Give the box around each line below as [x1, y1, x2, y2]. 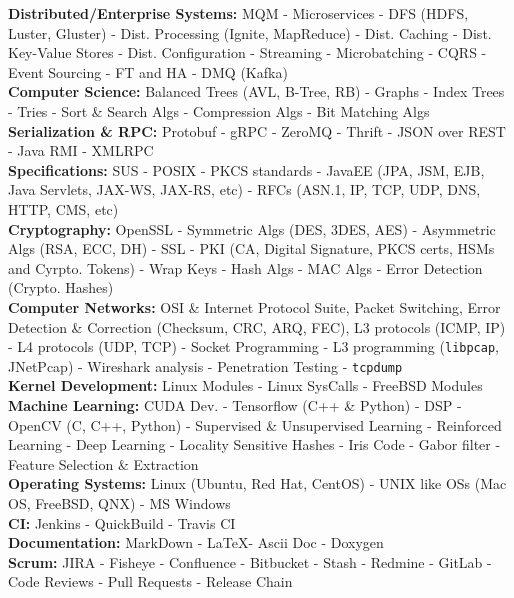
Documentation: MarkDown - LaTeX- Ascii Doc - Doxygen [8, 532, 384, 553]
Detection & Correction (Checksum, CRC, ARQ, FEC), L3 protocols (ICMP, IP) [8, 316, 506, 337]
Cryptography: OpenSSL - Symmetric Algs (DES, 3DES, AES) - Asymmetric [8, 218, 496, 239]
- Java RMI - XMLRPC [8, 140, 154, 161]
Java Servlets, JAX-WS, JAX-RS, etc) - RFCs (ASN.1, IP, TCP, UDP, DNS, [8, 179, 481, 200]
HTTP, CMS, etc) [8, 198, 119, 219]
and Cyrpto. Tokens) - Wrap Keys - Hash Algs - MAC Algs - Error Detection [8, 257, 483, 278]
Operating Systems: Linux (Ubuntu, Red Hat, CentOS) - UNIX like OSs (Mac [8, 473, 507, 494]
